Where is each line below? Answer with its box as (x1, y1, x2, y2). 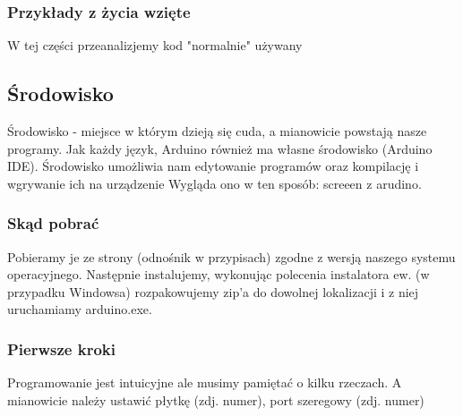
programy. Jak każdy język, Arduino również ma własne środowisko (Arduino (7, 139, 433, 157)
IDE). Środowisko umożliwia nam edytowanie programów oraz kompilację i (7, 157, 419, 175)
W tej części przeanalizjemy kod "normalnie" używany (7, 36, 303, 55)
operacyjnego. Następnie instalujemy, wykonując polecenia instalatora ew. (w (7, 265, 430, 284)
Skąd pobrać (7, 212, 99, 234)
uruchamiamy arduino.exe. (7, 300, 152, 318)
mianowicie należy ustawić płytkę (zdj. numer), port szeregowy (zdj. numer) (7, 390, 424, 409)
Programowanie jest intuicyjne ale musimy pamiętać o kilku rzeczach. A (7, 373, 402, 392)
